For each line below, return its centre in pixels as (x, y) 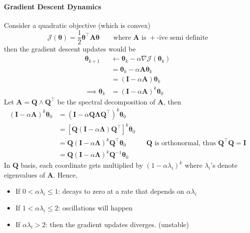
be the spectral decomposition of (106, 101)
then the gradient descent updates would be (70, 49)
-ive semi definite (182, 38)
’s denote (224, 165)
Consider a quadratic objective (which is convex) (77, 25)
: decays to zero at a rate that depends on (121, 191)
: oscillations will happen (95, 208)
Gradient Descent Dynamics (53, 6)
